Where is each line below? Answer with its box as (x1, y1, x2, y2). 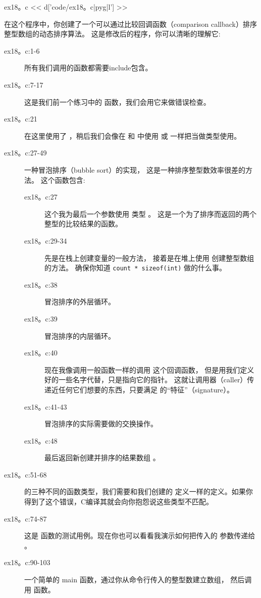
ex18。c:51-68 (4, 469, 47, 480)
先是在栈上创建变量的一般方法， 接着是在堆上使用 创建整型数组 (44, 252, 254, 263)
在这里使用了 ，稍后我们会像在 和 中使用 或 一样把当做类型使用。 (24, 130, 241, 141)
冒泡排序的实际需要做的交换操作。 (44, 418, 158, 429)
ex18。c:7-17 (4, 79, 43, 90)
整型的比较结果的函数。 (44, 218, 122, 229)
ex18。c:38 (24, 279, 58, 290)
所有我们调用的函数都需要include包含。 (24, 62, 152, 73)
